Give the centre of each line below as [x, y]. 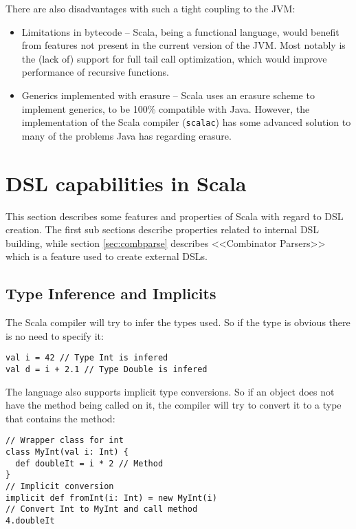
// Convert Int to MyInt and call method [102, 509]
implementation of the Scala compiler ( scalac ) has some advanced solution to [186, 122]
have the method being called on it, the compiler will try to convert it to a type [174, 405]
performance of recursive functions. [96, 72]
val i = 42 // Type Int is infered [87, 358]
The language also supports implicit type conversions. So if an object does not [170, 391]
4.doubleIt [30, 520]
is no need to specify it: [55, 335]
